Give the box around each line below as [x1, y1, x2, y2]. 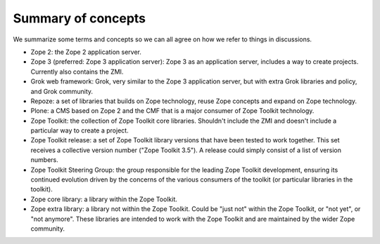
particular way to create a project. [30, 126, 129, 135]
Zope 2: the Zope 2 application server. [30, 48, 142, 56]
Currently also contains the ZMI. [30, 67, 124, 76]
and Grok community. [30, 87, 94, 95]
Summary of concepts [13, 11, 146, 26]
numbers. [30, 156, 59, 164]
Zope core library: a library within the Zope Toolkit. [30, 195, 177, 203]
